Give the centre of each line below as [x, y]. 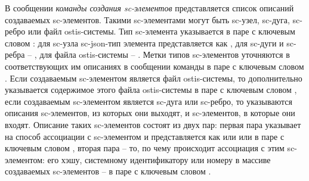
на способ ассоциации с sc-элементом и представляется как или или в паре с [145, 136]
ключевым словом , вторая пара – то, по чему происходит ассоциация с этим [145, 148]
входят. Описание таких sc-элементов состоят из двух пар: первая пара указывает [153, 124]
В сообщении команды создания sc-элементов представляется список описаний [149, 8]
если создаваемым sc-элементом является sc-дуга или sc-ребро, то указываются [149, 101]
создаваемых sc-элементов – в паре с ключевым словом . [108, 171]
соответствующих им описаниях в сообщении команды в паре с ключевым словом [154, 66]
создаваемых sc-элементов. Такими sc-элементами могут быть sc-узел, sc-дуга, [147, 19]
